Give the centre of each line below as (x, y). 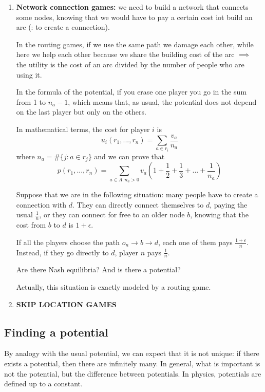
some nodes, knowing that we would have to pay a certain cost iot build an (134, 17)
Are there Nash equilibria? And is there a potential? (98, 269)
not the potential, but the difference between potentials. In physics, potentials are (133, 373)
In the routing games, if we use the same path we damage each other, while (135, 44)
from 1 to (31, 101)
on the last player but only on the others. (81, 112)
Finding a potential (56, 332)
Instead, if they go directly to (62, 252)
